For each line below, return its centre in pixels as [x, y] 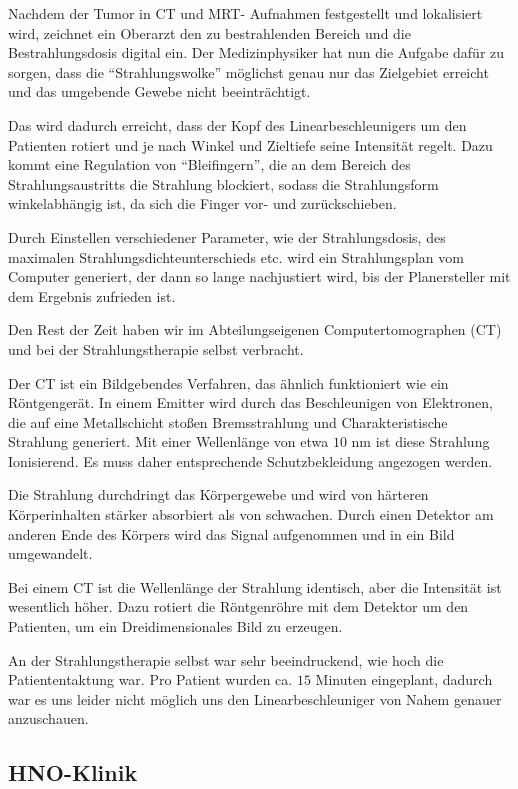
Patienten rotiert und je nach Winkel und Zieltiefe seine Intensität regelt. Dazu [250, 144]
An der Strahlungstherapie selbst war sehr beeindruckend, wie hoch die [226, 659]
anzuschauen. [48, 718]
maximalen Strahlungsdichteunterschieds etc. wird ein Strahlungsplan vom [236, 256]
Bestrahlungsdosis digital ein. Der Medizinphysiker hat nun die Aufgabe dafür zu [256, 52]
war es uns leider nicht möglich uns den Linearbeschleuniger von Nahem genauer [255, 698]
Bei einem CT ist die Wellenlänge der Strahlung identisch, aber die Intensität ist [255, 586]
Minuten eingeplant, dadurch [404, 679]
